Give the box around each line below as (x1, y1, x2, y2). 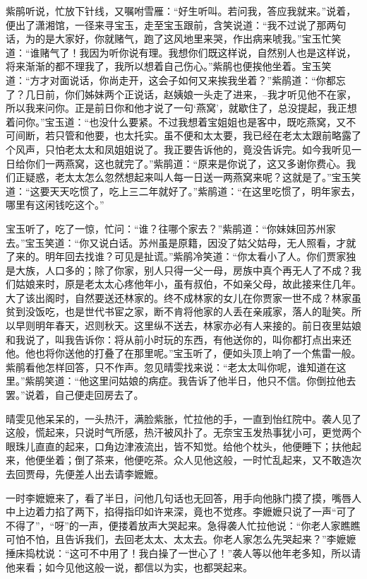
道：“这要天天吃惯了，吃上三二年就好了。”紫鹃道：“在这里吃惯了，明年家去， (6, 183, 361, 198)
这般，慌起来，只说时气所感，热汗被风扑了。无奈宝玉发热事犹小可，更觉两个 (6, 425, 361, 440)
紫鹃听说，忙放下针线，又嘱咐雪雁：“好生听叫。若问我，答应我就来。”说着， (6, 4, 356, 18)
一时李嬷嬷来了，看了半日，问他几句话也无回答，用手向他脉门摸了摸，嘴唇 (6, 490, 351, 505)
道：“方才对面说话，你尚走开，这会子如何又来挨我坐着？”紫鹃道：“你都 (6, 72, 336, 87)
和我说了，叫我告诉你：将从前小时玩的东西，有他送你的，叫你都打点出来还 (6, 332, 351, 346)
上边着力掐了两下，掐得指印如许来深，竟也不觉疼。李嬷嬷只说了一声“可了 (15, 504, 356, 519)
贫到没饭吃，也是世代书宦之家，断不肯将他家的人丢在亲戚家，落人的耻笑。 (6, 304, 351, 319)
